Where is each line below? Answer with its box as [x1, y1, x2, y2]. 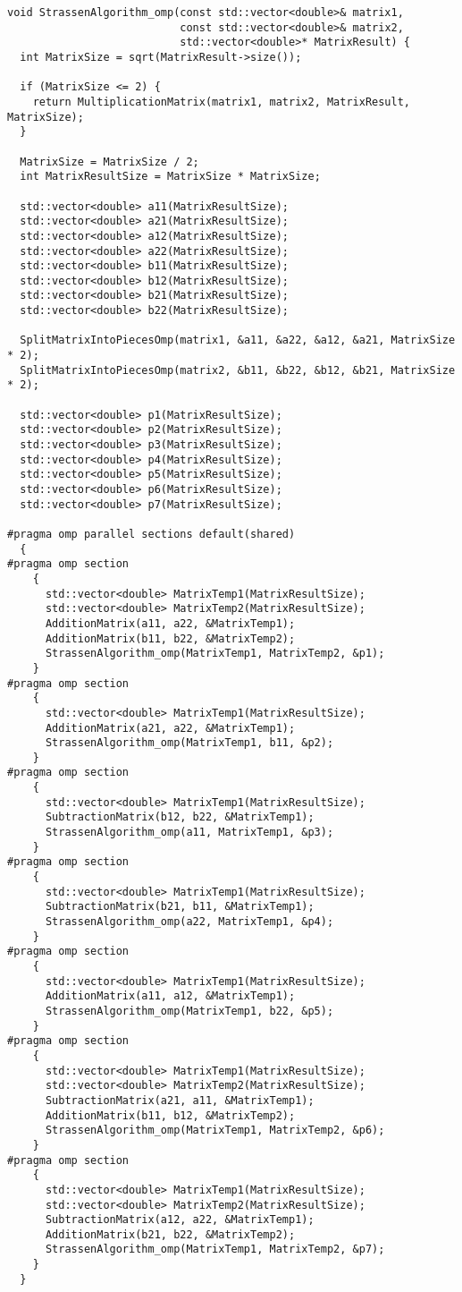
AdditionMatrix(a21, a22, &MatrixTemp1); [45, 721, 296, 735]
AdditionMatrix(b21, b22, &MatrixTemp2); [45, 1228, 296, 1241]
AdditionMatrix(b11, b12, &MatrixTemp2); [45, 1109, 296, 1122]
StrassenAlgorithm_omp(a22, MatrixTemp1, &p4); [45, 915, 334, 929]
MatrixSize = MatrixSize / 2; [20, 155, 199, 168]
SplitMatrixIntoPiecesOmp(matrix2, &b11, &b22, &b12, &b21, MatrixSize [20, 363, 456, 377]
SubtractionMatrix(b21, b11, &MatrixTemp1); [45, 900, 315, 914]
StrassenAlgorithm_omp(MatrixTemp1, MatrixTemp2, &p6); [45, 1124, 385, 1137]
